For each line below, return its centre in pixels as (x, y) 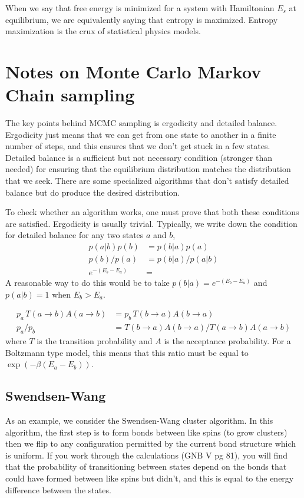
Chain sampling (70, 95)
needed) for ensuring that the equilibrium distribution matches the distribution (148, 169)
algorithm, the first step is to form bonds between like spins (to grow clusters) (146, 432)
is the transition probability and (95, 340)
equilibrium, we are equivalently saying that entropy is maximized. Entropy (142, 19)
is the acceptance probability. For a (227, 340)
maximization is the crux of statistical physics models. (103, 31)
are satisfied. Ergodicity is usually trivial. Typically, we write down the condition (151, 223)
